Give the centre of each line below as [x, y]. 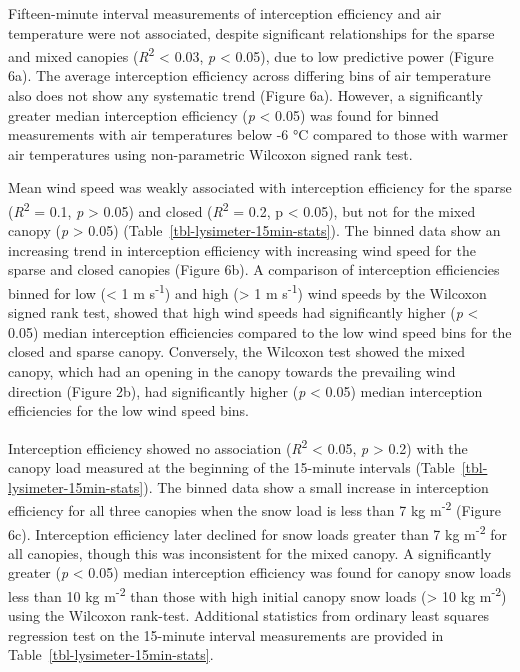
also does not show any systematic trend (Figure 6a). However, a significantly [245, 95]
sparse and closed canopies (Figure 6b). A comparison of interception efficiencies [254, 269]
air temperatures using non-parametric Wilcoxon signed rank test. [210, 153]
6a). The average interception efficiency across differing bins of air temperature [249, 75]
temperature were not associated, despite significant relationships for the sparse [251, 32]
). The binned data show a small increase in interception [316, 486]
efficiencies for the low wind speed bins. [128, 410]
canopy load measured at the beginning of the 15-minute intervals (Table [231, 467]
